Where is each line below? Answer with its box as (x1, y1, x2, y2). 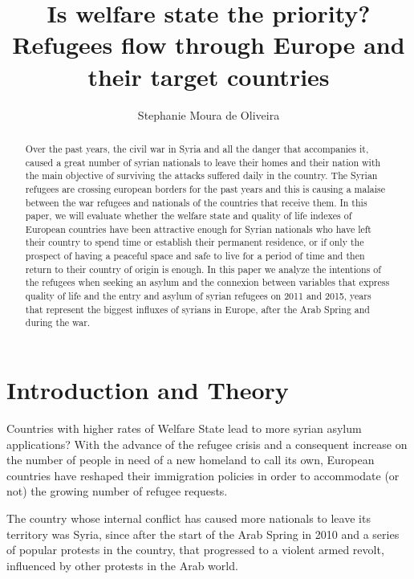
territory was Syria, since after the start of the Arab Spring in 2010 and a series (6, 525, 400, 542)
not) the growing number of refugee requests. (6, 483, 228, 499)
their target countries (87, 59, 330, 92)
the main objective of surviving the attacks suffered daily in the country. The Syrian (25, 169, 378, 182)
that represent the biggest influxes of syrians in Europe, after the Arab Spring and (25, 302, 370, 316)
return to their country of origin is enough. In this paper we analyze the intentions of (25, 262, 381, 275)
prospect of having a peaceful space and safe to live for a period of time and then (25, 249, 365, 263)
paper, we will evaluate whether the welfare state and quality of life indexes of (25, 209, 352, 222)
